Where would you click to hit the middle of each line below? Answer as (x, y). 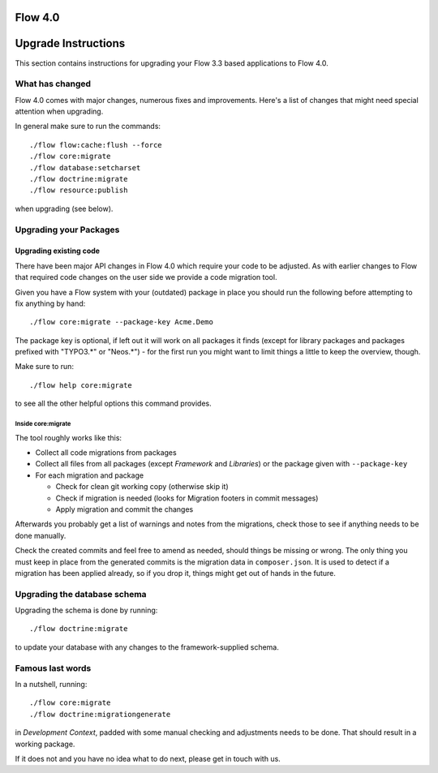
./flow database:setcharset (85, 167)
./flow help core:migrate (81, 385)
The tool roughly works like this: (68, 437)
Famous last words (53, 668)
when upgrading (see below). (64, 208)
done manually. (41, 535)
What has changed (53, 84)
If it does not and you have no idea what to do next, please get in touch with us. (148, 758)
